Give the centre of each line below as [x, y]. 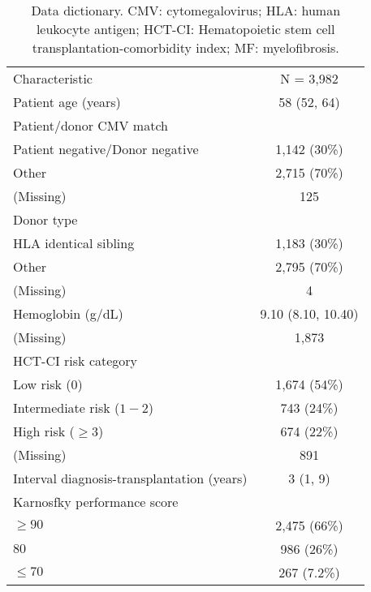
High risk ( [44, 431]
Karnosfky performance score [96, 502]
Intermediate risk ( [67, 408]
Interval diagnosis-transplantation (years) [130, 478]
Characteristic [53, 78]
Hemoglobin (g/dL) [68, 313]
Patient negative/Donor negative [106, 149]
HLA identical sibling [74, 243]
